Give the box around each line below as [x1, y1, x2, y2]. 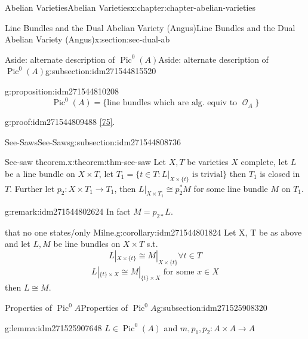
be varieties [187, 155, 229, 168]
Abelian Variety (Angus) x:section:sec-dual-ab [5, 33, 170, 45]
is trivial [192, 170, 223, 179]
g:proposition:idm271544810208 [5, 84, 119, 97]
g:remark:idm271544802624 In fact [5, 204, 131, 217]
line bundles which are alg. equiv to [107, 99, 238, 108]
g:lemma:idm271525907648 [5, 321, 102, 334]
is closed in [260, 167, 300, 179]
